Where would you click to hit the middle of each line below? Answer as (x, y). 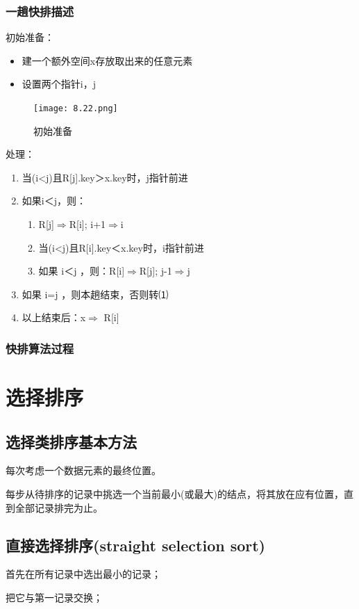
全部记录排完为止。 (59, 507)
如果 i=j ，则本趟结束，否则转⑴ (95, 294)
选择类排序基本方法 (71, 441)
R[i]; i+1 (87, 224)
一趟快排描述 (40, 11)
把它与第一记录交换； (54, 597)
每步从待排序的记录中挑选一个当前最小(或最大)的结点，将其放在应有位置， (175, 494)
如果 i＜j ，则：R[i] (82, 271)
